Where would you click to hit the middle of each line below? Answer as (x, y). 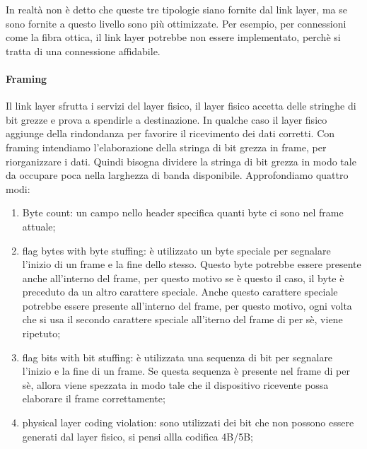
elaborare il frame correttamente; (94, 398)
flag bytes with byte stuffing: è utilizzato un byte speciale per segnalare (176, 250)
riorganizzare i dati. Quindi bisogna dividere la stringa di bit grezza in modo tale (181, 161)
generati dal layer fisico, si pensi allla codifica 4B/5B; (138, 436)
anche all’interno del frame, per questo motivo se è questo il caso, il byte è (183, 278)
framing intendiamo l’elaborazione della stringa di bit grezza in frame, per (166, 147)
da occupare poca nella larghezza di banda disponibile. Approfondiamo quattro (177, 175)
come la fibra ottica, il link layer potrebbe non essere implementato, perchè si (173, 37)
